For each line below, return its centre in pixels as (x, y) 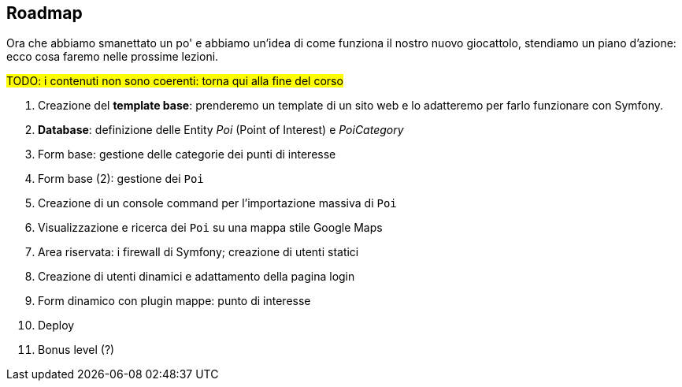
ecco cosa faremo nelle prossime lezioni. (113, 57)
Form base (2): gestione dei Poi (121, 179)
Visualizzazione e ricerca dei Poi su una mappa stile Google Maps (210, 228)
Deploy (56, 326)
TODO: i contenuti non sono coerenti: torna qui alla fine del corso (175, 81)
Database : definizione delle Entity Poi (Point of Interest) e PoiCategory (221, 130)
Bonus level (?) (76, 350)
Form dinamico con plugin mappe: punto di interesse (174, 301)
